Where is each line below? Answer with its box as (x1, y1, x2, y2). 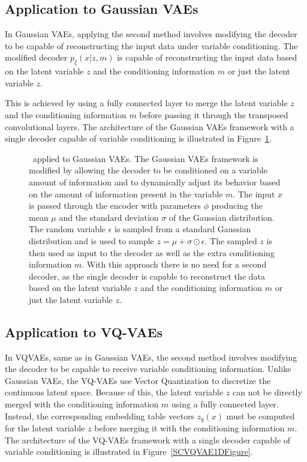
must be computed (226, 409, 295, 422)
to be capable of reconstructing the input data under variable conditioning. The (5, 39, 298, 52)
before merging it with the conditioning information (94, 422, 285, 434)
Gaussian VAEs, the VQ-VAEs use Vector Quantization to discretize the (5, 374, 271, 386)
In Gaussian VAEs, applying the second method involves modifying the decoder (5, 28, 297, 40)
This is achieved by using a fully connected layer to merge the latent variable (5, 97, 288, 109)
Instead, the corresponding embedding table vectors (5, 409, 195, 422)
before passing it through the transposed (139, 108, 288, 121)
